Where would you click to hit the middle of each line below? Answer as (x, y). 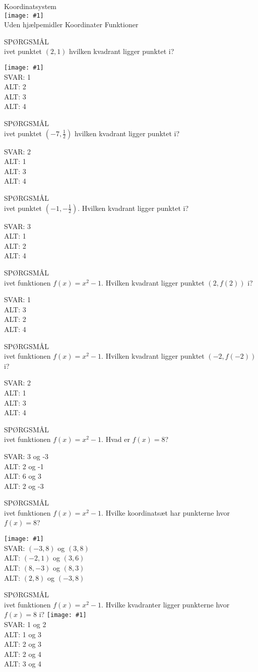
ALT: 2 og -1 (24, 466)
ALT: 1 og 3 (23, 634)
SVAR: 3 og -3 (26, 456)
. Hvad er (116, 439)
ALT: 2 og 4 (23, 654)
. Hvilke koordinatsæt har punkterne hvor (166, 512)
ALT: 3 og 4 (23, 664)
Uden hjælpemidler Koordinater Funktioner (71, 24)
